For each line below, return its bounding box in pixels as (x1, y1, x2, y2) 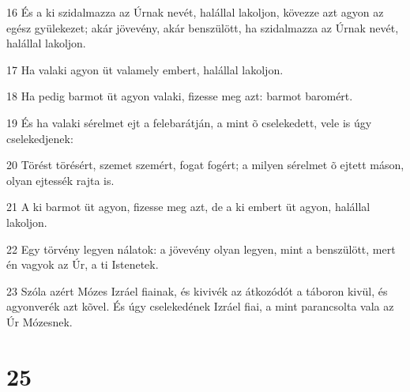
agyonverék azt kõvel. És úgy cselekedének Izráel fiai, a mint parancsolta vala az (6, 298, 394, 315)
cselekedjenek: (6, 130, 73, 146)
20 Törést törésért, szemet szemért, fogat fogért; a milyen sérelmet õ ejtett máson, (6, 156, 404, 173)
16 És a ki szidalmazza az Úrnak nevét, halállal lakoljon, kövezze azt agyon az (6, 4, 384, 20)
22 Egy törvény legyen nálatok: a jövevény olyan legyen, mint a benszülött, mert (6, 240, 396, 257)
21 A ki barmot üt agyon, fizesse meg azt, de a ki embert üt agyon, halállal (6, 198, 371, 215)
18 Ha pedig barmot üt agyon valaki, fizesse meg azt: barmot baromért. (6, 88, 353, 104)
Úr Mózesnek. (6, 313, 73, 330)
